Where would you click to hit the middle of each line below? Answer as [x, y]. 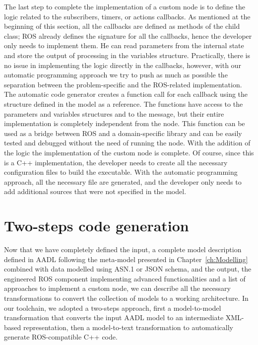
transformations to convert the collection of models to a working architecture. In [126, 298]
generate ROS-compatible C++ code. [61, 337]
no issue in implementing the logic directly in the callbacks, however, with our [123, 65]
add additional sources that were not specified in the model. [95, 191]
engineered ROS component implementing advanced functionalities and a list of [125, 278]
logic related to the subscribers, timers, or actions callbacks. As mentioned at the [127, 16]
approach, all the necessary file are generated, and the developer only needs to [123, 181]
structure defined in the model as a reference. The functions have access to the [124, 103]
